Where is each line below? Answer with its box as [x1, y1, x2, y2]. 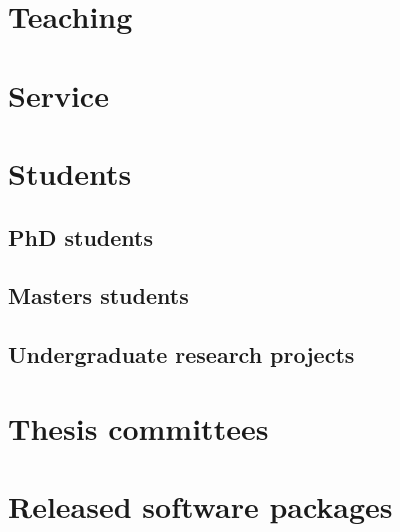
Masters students [8, 280, 189, 311]
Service [8, 74, 109, 115]
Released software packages [8, 486, 393, 527]
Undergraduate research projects [8, 339, 355, 370]
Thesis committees [8, 407, 269, 448]
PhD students [8, 221, 153, 252]
